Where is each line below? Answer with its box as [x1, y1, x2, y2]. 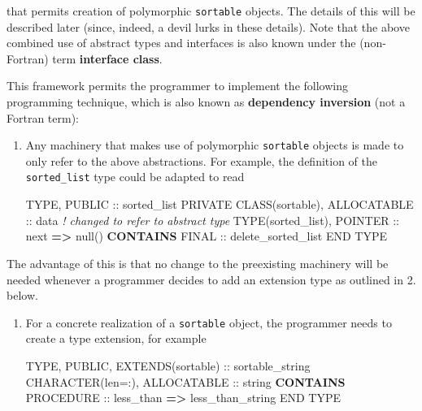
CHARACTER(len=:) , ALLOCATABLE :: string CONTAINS [25, 373, 346, 390]
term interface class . [52, 50, 163, 67]
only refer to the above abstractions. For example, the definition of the [25, 152, 377, 169]
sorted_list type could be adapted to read [25, 168, 245, 185]
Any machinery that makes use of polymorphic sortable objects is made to [25, 136, 404, 154]
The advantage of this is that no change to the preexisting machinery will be [7, 254, 389, 271]
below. [7, 287, 38, 304]
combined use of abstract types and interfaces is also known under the [7, 34, 356, 51]
